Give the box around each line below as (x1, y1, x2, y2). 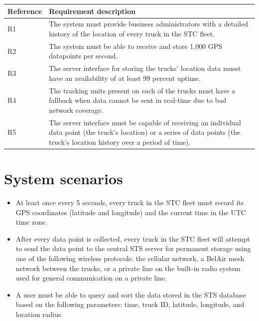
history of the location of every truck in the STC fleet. (49, 28, 215, 38)
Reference (7, 5, 42, 16)
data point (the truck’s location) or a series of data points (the (49, 127, 241, 137)
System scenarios (4, 168, 123, 189)
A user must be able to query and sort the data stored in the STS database (15, 289, 246, 300)
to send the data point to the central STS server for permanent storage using (15, 243, 251, 254)
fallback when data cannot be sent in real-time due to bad (49, 95, 227, 105)
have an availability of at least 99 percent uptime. (49, 72, 201, 83)
